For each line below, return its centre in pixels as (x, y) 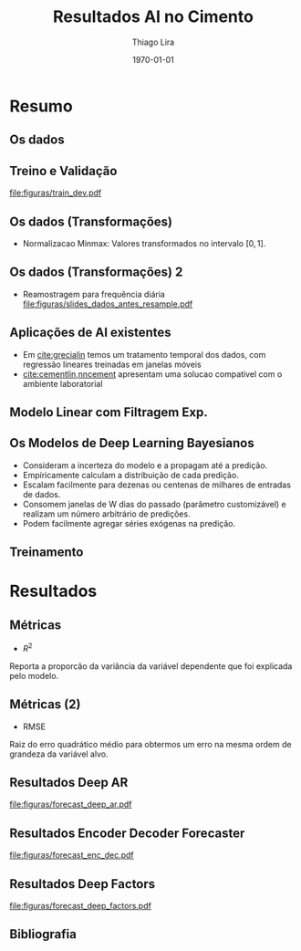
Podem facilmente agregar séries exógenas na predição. (129, 523)
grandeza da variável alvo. (59, 754)
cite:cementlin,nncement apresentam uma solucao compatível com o (152, 374)
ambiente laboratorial (62, 383)
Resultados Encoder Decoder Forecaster (127, 833)
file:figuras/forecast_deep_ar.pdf (71, 804)
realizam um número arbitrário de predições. (106, 514)
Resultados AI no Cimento (153, 17)
